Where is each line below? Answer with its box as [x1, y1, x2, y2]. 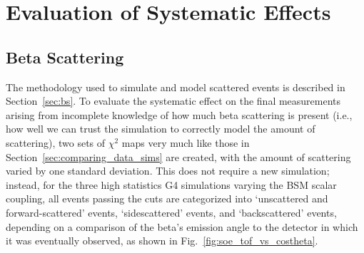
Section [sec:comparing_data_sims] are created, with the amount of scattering [6, 149, 351, 164]
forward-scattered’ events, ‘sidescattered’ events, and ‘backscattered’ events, [6, 205, 337, 220]
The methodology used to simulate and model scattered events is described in [6, 79, 345, 94]
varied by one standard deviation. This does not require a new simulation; [6, 163, 330, 178]
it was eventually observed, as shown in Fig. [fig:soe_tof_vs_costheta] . [6, 233, 318, 248]
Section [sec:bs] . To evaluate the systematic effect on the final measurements [6, 93, 341, 108]
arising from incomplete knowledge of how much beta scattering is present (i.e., [6, 107, 353, 122]
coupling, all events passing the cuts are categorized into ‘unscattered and [6, 191, 328, 206]
